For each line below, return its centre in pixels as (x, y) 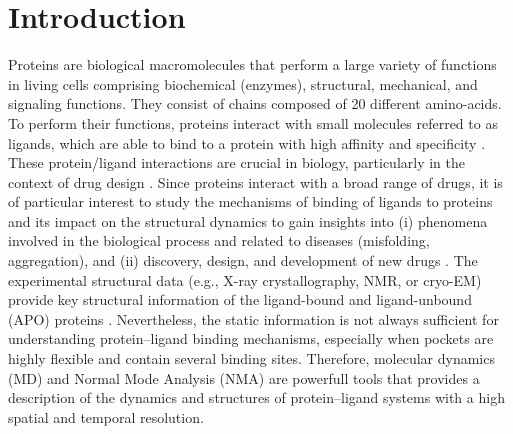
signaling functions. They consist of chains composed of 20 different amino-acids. (255, 103)
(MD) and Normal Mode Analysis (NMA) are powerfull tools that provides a (244, 377)
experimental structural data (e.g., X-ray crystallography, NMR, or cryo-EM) (245, 279)
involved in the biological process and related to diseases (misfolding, (219, 240)
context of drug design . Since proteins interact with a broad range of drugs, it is (255, 181)
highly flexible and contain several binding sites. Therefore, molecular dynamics (251, 358)
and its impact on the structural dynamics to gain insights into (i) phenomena (248, 220)
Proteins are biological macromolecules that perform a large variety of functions (252, 64)
